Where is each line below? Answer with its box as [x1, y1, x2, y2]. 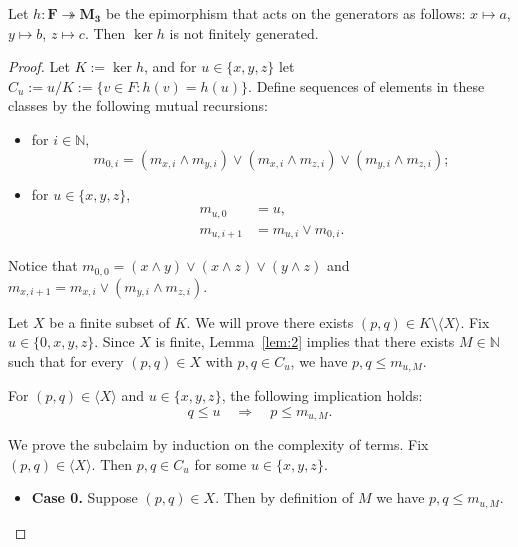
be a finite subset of [49, 311, 171, 332]
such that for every [8, 350, 124, 371]
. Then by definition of [215, 487, 354, 508]
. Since [94, 331, 135, 352]
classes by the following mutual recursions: [8, 95, 268, 116]
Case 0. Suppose [31, 487, 138, 508]
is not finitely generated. [169, 22, 319, 43]
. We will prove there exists [186, 311, 354, 332]
